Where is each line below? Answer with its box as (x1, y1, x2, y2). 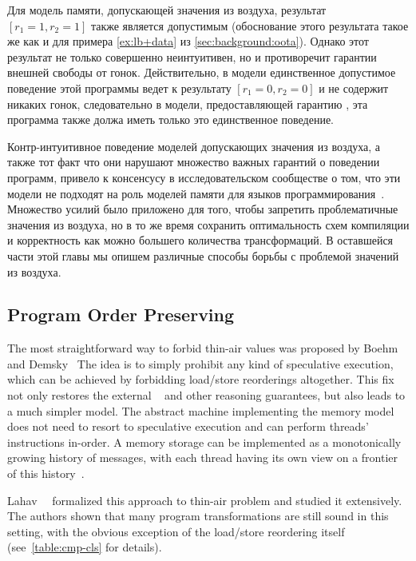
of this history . (7, 465, 85, 482)
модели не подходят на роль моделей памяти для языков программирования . (7, 185, 385, 201)
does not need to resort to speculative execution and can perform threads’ (7, 418, 369, 435)
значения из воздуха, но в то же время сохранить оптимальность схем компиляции (7, 216, 410, 233)
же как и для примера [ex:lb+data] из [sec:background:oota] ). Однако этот (7, 33, 369, 50)
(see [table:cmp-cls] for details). (7, 539, 162, 555)
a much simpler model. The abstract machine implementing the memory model (7, 402, 394, 419)
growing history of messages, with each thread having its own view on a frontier (7, 449, 398, 466)
